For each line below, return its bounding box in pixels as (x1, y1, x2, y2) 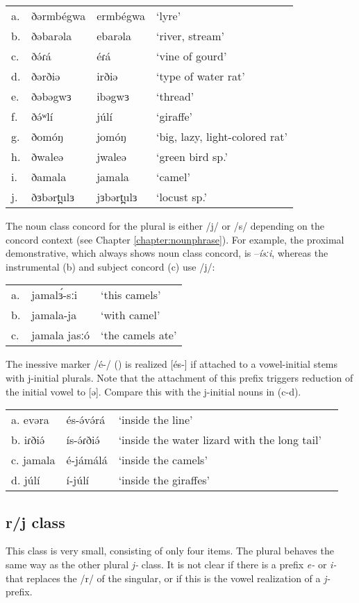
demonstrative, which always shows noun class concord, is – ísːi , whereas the (6, 246, 328, 260)
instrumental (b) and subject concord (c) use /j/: (6, 259, 215, 273)
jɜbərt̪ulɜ (97, 189, 137, 205)
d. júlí (11, 472, 40, 489)
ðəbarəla (31, 28, 72, 44)
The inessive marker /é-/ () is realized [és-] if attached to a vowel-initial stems (6, 357, 338, 371)
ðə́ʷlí (31, 108, 53, 124)
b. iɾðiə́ (11, 432, 45, 448)
